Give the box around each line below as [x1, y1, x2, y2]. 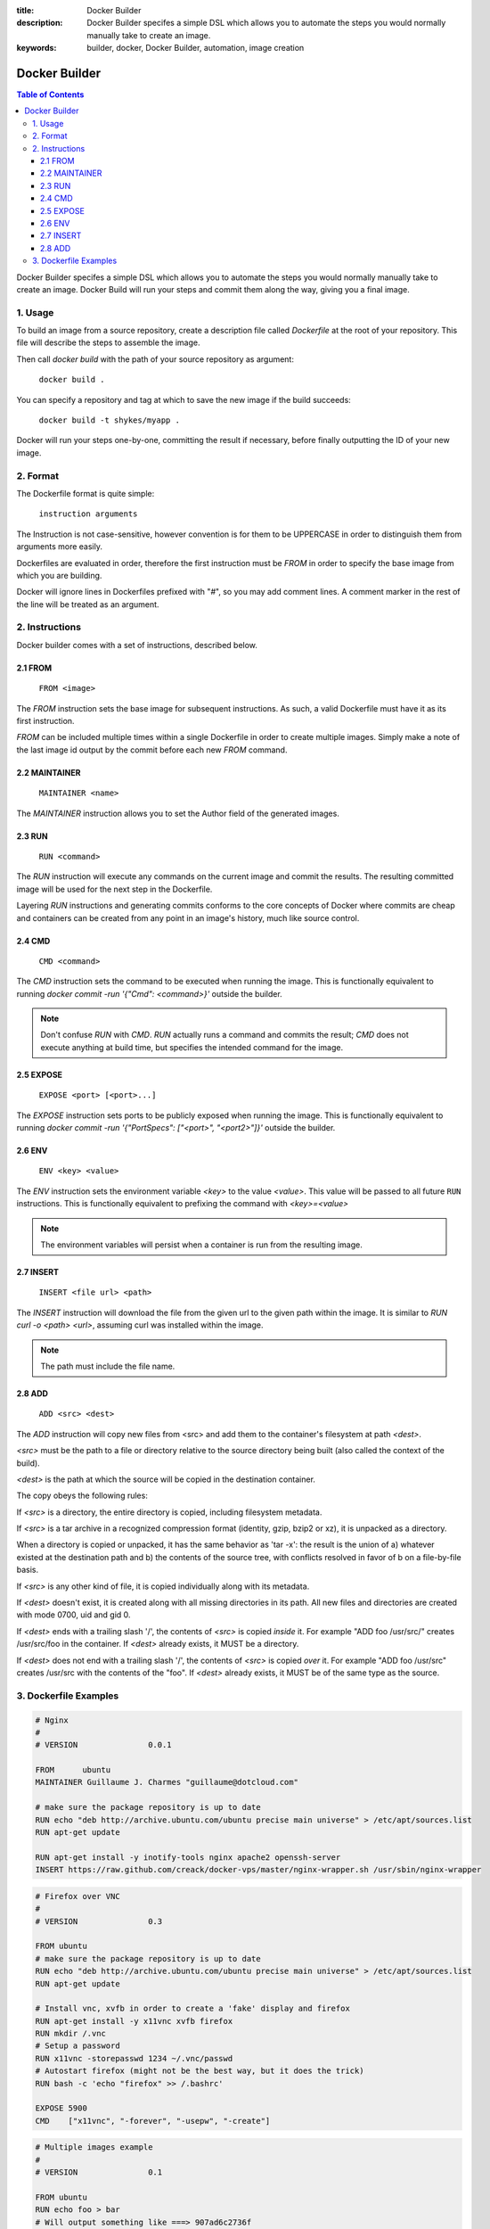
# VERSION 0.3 [35, 1916, 163, 1926]
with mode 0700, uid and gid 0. [16, 1609, 131, 1620]
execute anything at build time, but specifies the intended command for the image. [40, 1041, 343, 1052]
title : [16, 5, 35, 15]
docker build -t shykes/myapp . [38, 415, 180, 425]
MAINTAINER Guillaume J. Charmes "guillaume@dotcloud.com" [35, 1777, 298, 1788]
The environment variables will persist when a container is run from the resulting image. [40, 1239, 363, 1250]
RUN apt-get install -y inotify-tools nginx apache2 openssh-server [35, 1852, 341, 1863]
